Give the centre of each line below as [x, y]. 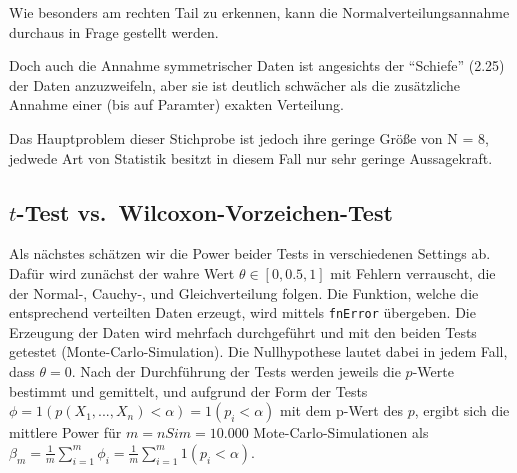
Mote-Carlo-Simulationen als [341, 432]
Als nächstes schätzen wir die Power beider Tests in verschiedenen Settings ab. [250, 253]
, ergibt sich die [462, 410]
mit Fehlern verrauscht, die [413, 272]
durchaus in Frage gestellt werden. [114, 31]
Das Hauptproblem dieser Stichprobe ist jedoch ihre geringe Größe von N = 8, [249, 137]
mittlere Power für [65, 432]
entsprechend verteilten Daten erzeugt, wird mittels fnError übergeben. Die [242, 312]
